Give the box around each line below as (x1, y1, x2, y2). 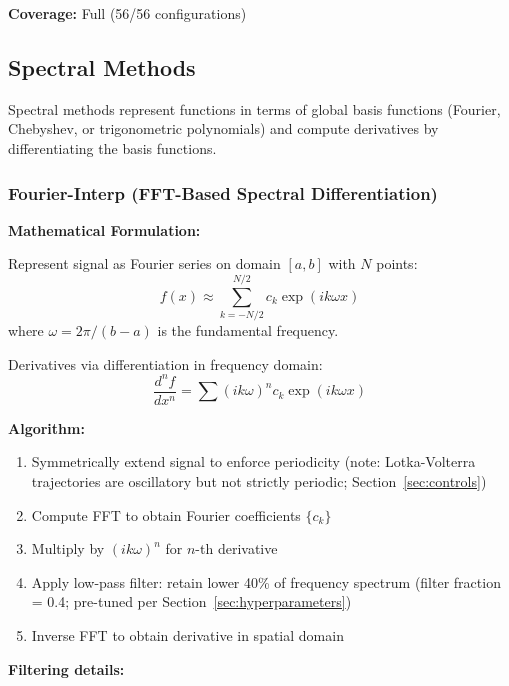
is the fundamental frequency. (157, 320, 339, 341)
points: (376, 253, 418, 274)
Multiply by (31, 538, 105, 559)
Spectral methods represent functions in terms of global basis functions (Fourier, (8, 98, 501, 119)
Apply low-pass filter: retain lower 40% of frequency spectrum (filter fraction (31, 571, 501, 592)
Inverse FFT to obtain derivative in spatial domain (31, 625, 344, 646)
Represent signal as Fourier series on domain (8, 253, 281, 274)
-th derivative (195, 538, 278, 559)
